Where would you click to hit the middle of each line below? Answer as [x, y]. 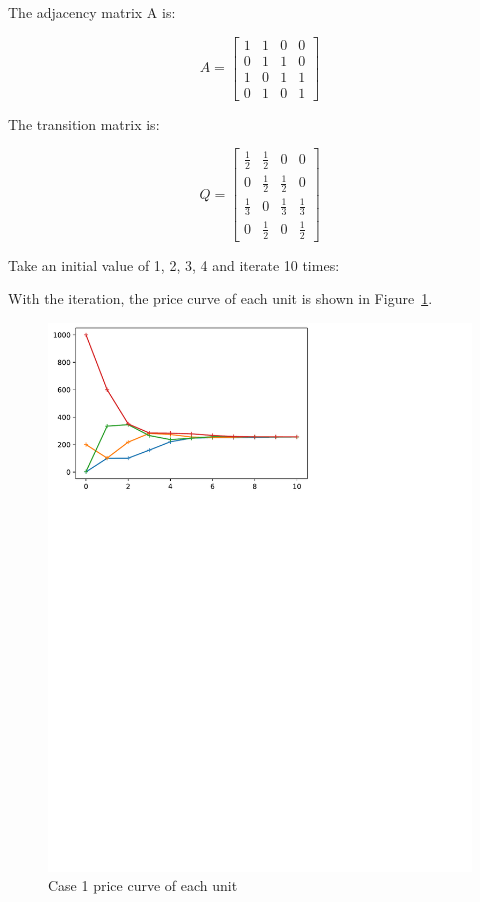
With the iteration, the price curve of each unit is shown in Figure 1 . [220, 298]
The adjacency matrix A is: [92, 12]
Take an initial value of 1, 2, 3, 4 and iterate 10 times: [174, 264]
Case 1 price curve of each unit [143, 885]
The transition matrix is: [84, 123]
